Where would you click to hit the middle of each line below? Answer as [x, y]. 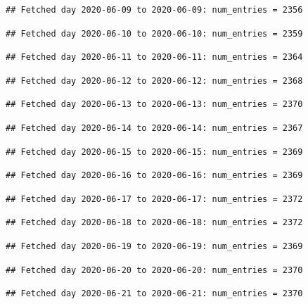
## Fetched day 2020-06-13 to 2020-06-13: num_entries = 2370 [154, 104]
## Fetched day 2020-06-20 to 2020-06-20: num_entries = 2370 [154, 270]
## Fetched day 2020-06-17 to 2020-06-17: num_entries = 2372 [154, 199]
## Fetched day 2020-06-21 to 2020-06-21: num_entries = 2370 [154, 294]
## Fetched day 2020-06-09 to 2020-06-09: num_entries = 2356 [154, 10]
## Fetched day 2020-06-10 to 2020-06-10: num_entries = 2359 [154, 33]
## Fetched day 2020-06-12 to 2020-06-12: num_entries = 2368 [154, 81]
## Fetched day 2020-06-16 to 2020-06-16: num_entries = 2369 [154, 176]
